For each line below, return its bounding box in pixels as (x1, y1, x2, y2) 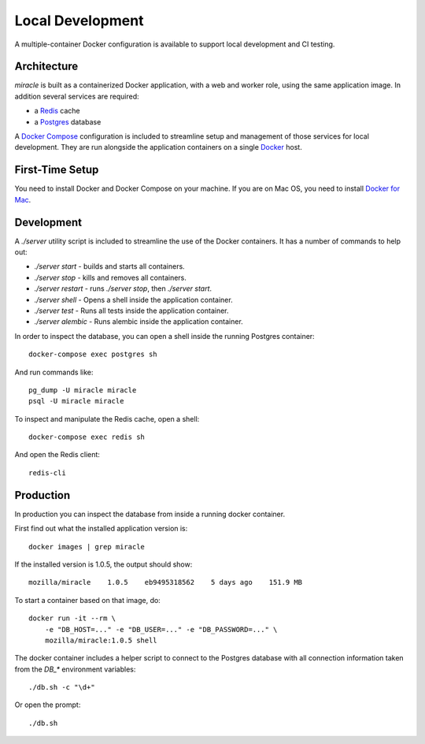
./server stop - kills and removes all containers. (34, 273, 187, 282)
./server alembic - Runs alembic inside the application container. (34, 317, 243, 326)
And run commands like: (14, 367, 94, 377)
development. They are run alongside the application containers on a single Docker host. (14, 143, 302, 152)
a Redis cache (34, 106, 80, 116)
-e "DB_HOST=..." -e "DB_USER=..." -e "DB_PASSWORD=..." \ (44, 625, 278, 634)
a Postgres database (34, 117, 102, 126)
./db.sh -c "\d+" (28, 683, 95, 692)
